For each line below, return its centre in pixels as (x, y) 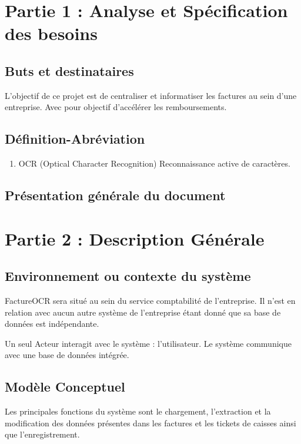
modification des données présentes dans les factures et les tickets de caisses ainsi (150, 423)
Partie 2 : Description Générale (135, 238)
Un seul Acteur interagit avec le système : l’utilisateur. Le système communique (148, 343)
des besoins (51, 33)
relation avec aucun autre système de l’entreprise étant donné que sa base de (143, 312)
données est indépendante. (52, 324)
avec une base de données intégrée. (67, 355)
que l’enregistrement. (42, 434)
